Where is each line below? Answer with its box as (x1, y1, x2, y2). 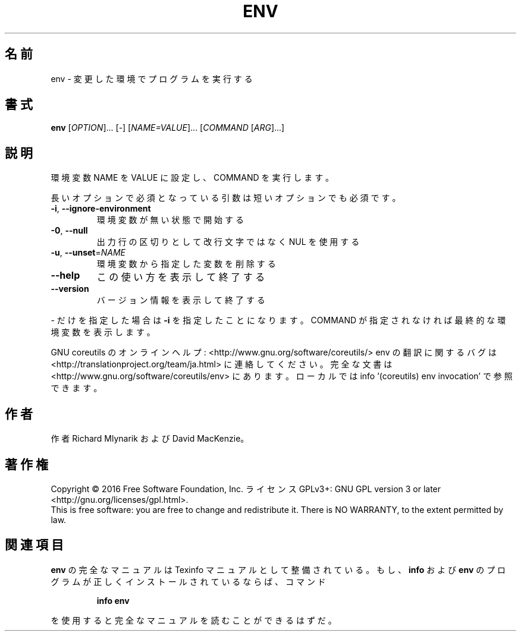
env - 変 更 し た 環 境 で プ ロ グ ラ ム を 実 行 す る (51, 73, 253, 84)
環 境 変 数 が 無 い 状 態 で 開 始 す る (96, 215, 244, 225)
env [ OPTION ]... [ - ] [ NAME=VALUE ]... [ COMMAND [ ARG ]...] (51, 122, 285, 133)
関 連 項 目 (5, 537, 64, 553)
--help (51, 269, 80, 282)
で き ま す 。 (51, 383, 102, 393)
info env (96, 595, 130, 606)
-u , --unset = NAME (51, 247, 126, 258)
